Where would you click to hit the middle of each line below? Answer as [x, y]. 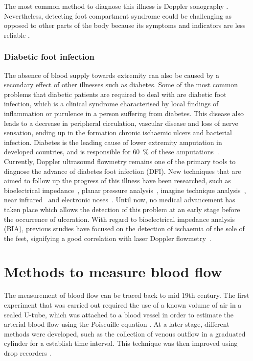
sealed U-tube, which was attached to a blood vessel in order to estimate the [119, 314]
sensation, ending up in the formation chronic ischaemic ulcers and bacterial [118, 132]
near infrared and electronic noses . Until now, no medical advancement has [120, 200]
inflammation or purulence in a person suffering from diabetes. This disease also [124, 113]
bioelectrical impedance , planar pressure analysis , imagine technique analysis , [125, 190]
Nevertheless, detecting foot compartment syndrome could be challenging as [118, 15]
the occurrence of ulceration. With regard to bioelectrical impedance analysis [119, 219]
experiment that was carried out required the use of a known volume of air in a [123, 305]
